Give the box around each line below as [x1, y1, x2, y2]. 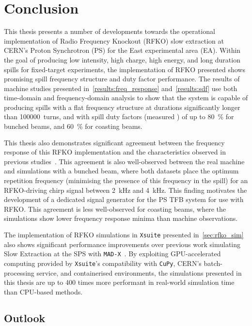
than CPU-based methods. [4, 286, 83, 296]
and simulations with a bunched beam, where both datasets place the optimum [4, 166, 239, 176]
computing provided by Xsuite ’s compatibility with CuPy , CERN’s [4, 258, 202, 268]
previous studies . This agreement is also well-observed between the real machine [4, 156, 245, 166]
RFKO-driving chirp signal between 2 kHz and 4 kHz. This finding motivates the [4, 185, 247, 195]
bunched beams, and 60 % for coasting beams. [4, 121, 142, 131]
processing [4, 267, 34, 278]
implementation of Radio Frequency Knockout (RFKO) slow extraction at [4, 35, 224, 46]
